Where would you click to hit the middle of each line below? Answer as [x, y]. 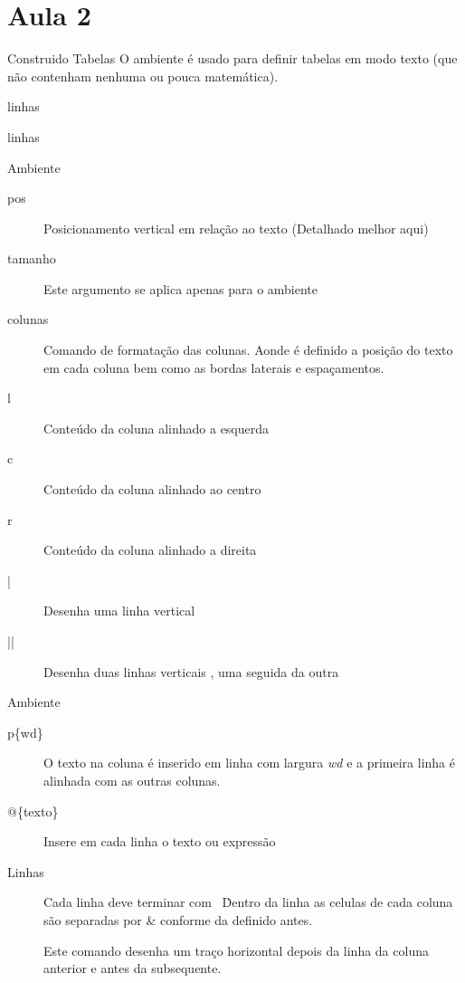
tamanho [32, 258]
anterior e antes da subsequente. [133, 968]
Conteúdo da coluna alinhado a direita [150, 550]
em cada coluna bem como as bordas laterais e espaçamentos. [214, 367]
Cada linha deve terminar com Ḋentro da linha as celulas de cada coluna [248, 902]
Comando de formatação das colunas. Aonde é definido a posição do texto [248, 350]
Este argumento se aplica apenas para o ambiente [181, 288]
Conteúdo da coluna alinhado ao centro [152, 489]
